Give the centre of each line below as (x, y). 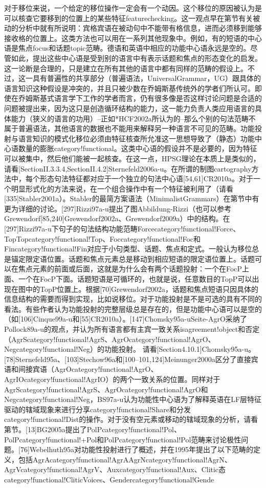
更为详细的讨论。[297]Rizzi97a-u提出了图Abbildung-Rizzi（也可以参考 (118, 208)
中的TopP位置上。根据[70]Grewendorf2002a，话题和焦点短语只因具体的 (142, 289)
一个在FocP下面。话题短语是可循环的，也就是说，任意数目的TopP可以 (135, 279)
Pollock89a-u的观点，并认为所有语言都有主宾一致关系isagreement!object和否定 (132, 329)
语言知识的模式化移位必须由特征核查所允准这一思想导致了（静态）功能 (136, 138)
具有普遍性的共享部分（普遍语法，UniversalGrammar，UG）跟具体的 (147, 78)
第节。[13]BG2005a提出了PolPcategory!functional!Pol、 (93, 429)
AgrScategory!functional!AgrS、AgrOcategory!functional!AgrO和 (106, 389)
